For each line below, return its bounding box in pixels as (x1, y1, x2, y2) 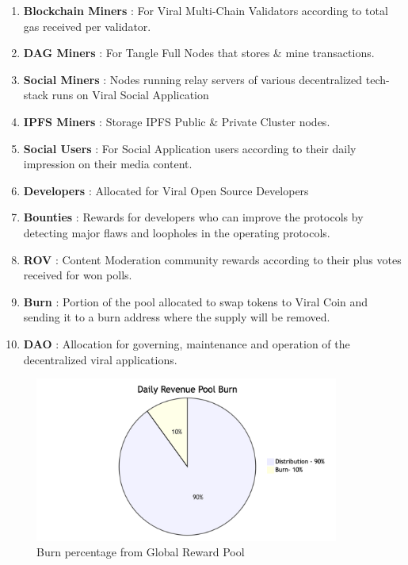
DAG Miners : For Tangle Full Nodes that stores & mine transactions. (23, 44, 375, 61)
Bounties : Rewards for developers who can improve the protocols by (23, 209, 364, 225)
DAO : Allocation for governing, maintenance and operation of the (23, 335, 350, 352)
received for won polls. (23, 267, 132, 283)
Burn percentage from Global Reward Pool (36, 544, 245, 560)
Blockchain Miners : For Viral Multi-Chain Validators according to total (23, 2, 388, 18)
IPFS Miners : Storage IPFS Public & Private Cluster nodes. (23, 113, 330, 129)
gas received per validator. (23, 17, 151, 34)
